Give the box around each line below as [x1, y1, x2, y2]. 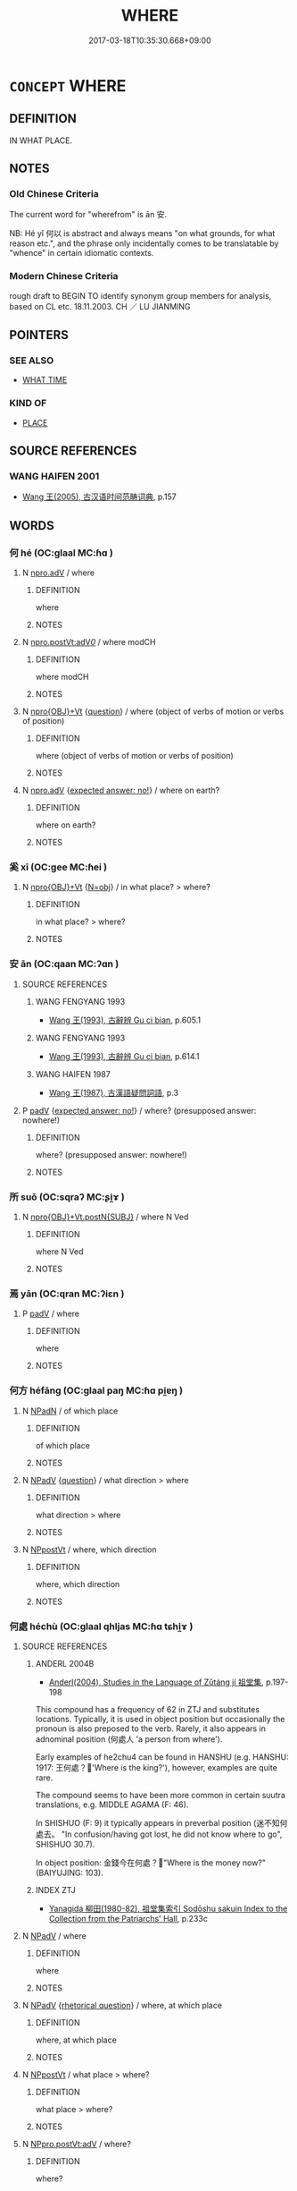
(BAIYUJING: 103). [35, 1867, 104, 1878]
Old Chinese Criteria [9, 188, 100, 200]
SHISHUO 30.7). [35, 1839, 95, 1849]
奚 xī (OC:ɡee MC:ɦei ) [9, 861, 108, 873]
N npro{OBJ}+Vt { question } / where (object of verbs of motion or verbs [21, 706, 285, 717]
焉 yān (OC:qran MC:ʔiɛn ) [9, 1287, 125, 1300]
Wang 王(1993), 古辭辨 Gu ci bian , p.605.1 [48, 1015, 202, 1025]
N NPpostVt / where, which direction [21, 1544, 157, 1555]
